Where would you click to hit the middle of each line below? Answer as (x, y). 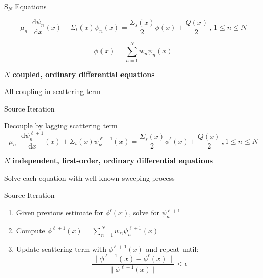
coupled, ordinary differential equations (84, 74)
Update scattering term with (61, 248)
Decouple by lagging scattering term (61, 126)
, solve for (144, 212)
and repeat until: (172, 248)
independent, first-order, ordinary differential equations (113, 161)
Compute (31, 230)
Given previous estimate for (59, 212)
